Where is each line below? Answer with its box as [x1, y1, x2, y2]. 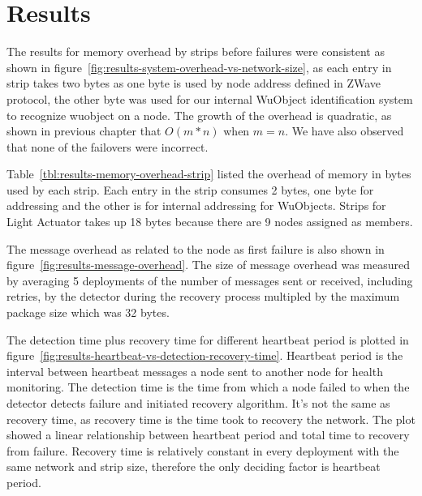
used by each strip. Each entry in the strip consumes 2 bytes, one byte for [6, 181, 374, 198]
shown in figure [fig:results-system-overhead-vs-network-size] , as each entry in [6, 58, 392, 75]
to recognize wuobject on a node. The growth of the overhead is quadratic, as [6, 106, 392, 123]
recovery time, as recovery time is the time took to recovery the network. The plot [6, 410, 416, 427]
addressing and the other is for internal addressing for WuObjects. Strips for [6, 197, 386, 214]
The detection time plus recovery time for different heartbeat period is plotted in [6, 331, 409, 348]
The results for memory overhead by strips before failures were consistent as [6, 43, 385, 60]
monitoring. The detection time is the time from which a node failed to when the [6, 378, 410, 396]
